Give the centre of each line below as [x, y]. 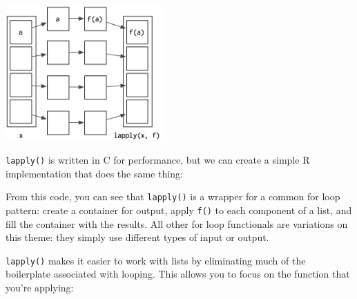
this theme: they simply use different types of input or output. [137, 237]
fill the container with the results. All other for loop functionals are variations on [177, 223]
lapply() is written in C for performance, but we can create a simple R [158, 160]
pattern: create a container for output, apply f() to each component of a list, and [179, 210]
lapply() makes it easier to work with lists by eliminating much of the [156, 260]
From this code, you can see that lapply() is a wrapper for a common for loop [173, 196]
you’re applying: [40, 288]
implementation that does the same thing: [94, 173]
